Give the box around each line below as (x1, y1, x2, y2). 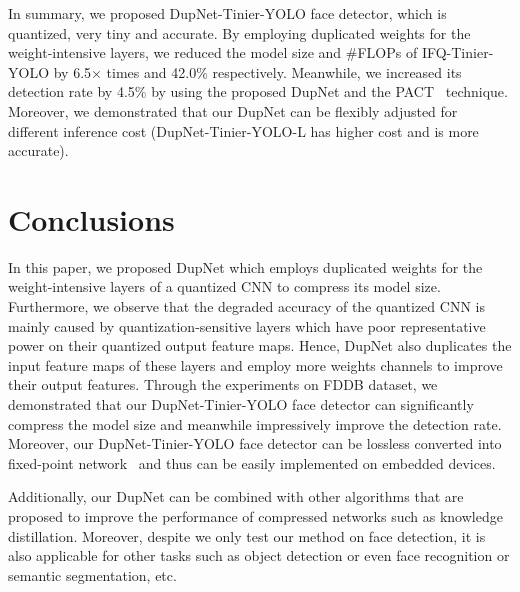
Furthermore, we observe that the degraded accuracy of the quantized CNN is (8, 296, 485, 317)
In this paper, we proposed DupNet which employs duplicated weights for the (8, 256, 483, 277)
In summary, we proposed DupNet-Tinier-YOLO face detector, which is (8, 3, 447, 23)
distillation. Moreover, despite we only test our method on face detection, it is (8, 525, 486, 546)
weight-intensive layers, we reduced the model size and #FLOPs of (8, 42, 418, 63)
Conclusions (8, 198, 175, 239)
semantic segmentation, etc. (8, 564, 177, 585)
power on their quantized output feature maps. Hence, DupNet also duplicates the (8, 335, 512, 356)
